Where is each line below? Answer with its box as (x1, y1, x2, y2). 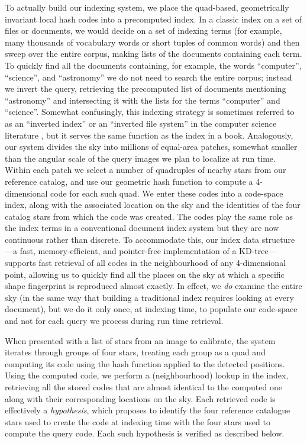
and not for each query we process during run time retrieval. (5, 314, 224, 327)
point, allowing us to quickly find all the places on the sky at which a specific (5, 268, 285, 280)
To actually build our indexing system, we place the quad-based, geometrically (5, 1, 289, 13)
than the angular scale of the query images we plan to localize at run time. (5, 152, 276, 164)
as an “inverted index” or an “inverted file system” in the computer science (5, 117, 277, 129)
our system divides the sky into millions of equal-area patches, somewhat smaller (5, 140, 298, 153)
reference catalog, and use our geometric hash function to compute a (5, 175, 253, 187)
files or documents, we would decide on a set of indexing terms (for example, (5, 24, 282, 37)
